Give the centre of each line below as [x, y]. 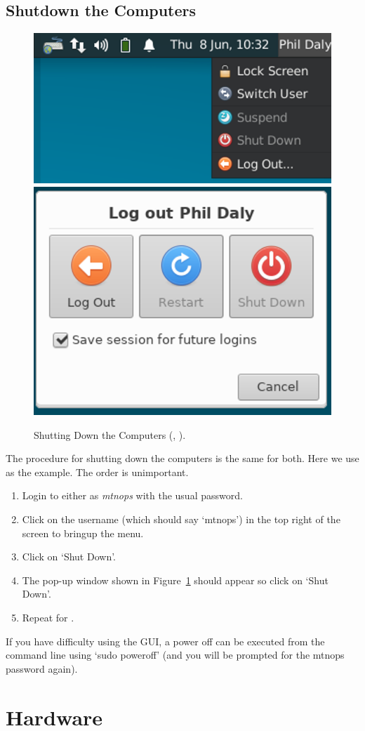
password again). [42, 668]
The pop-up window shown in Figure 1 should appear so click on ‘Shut [175, 580]
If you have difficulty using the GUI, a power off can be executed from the [165, 641]
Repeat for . [48, 617]
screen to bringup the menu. [83, 533]
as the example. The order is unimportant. [97, 472]
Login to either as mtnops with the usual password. [132, 495]
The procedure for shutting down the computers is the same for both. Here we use [182, 458]
